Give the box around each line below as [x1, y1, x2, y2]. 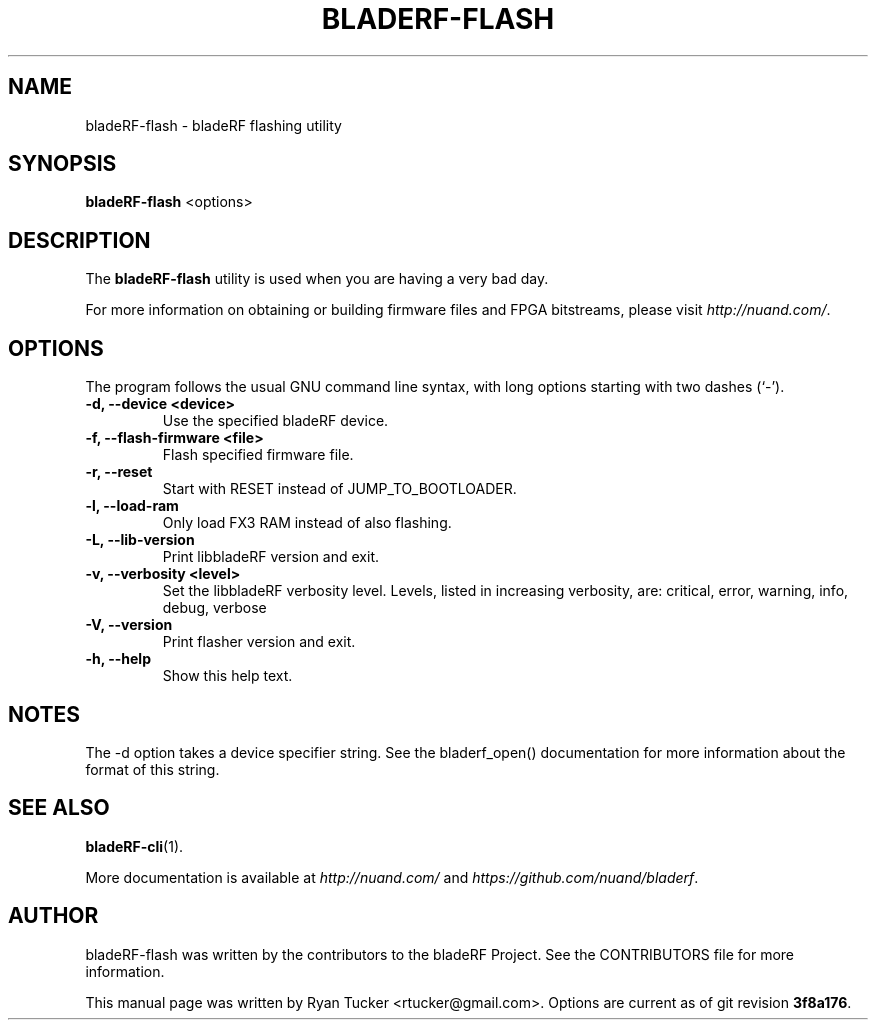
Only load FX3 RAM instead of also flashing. [162, 514, 452, 532]
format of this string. [85, 760, 220, 778]
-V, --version [85, 616, 173, 634]
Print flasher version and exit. [162, 633, 356, 651]
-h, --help [85, 650, 151, 668]
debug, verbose [162, 599, 267, 617]
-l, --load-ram [85, 497, 179, 515]
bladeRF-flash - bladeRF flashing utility [85, 116, 342, 134]
